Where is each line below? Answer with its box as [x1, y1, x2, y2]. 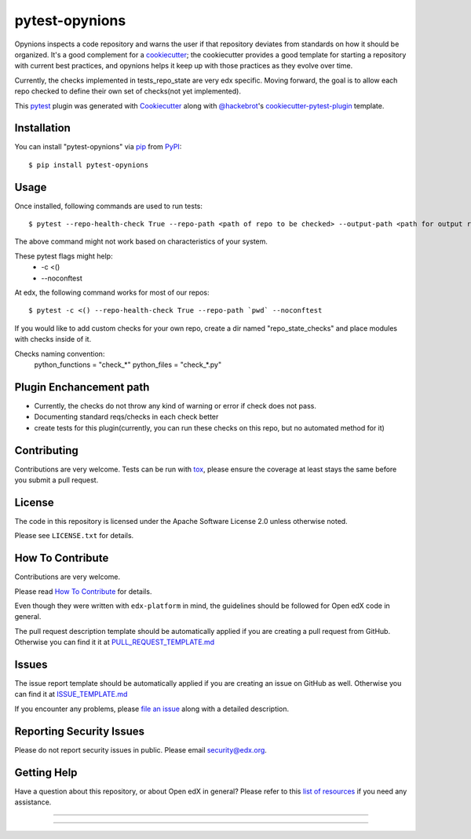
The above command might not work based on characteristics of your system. [14, 236, 268, 247]
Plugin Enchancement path [14, 380, 150, 394]
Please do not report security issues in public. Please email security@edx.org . [14, 745, 267, 754]
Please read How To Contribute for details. [14, 586, 152, 596]
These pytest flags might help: [14, 251, 113, 261]
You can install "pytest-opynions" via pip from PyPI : [14, 142, 182, 152]
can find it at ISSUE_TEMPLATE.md [14, 690, 128, 699]
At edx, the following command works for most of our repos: [14, 288, 210, 298]
